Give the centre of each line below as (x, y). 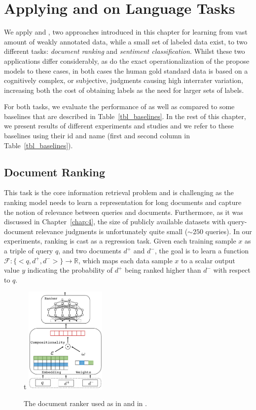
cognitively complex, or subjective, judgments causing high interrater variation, (124, 80)
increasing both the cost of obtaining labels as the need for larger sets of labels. (124, 90)
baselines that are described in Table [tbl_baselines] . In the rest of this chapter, (125, 116)
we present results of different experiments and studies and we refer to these (119, 126)
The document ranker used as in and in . (85, 403)
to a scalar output (208, 260)
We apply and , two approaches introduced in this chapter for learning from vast (126, 32)
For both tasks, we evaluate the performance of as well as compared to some (119, 106)
